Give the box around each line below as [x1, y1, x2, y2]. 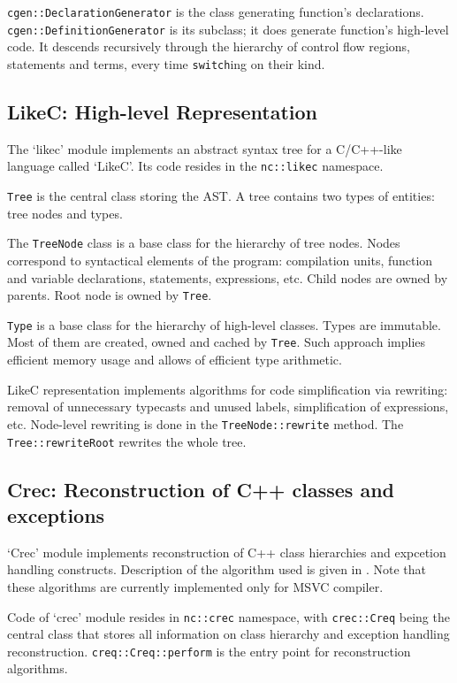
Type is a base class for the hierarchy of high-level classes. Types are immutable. [7, 315, 441, 334]
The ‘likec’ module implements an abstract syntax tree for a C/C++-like [7, 139, 402, 157]
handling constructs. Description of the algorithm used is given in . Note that [7, 560, 427, 579]
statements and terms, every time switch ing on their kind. [7, 54, 325, 73]
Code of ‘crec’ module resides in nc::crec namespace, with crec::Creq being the [7, 607, 450, 625]
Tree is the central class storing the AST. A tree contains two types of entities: [7, 187, 435, 205]
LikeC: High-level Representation [7, 97, 318, 125]
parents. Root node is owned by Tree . [7, 286, 212, 304]
